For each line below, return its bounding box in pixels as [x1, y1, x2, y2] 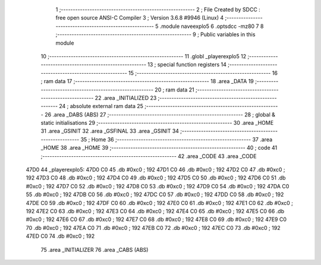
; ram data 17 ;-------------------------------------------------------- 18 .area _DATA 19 [40, 78, 254, 85]
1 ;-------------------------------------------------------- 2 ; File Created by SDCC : [55, 6, 261, 13]
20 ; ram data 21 [155, 86, 194, 93]
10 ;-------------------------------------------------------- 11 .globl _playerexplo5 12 [40, 52, 247, 59]
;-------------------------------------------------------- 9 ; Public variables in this [55, 31, 256, 38]
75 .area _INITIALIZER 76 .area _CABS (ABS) [40, 246, 149, 253]
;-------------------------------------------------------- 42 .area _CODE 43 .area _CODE [40, 152, 257, 160]
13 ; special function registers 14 [147, 61, 227, 68]
